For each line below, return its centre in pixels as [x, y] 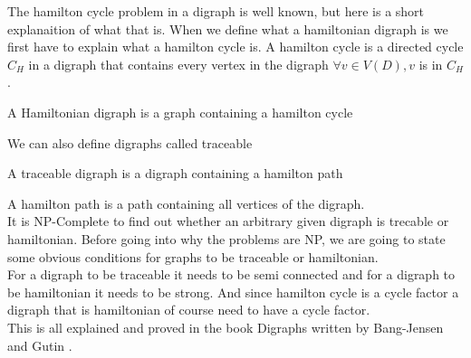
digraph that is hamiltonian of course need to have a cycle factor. [189, 310]
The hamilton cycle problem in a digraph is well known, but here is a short [216, 11]
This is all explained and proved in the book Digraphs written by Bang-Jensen [226, 327]
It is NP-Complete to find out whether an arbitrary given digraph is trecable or [228, 221]
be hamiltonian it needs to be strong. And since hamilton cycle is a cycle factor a [233, 292]
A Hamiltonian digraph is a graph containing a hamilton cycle [180, 112]
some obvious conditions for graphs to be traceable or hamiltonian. [193, 256]
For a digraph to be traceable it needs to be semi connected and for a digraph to [231, 274]
